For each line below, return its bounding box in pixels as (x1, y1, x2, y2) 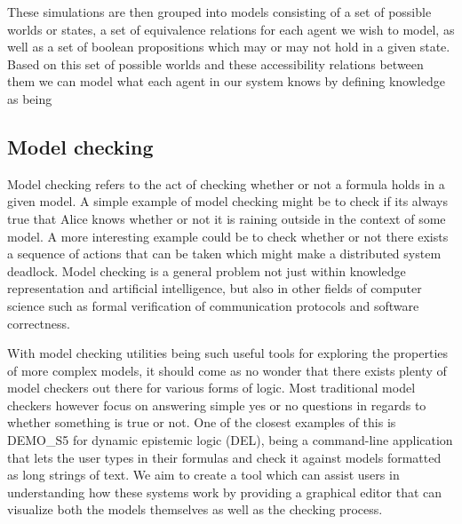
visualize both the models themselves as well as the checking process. (7, 500, 383, 519)
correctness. (7, 314, 70, 332)
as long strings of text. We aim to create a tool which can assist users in (7, 465, 400, 484)
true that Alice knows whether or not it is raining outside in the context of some (7, 209, 446, 227)
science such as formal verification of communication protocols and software (7, 296, 419, 314)
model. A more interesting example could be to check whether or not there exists (7, 226, 449, 245)
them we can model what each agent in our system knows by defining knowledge (7, 72, 445, 91)
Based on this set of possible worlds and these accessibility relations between (7, 54, 424, 73)
